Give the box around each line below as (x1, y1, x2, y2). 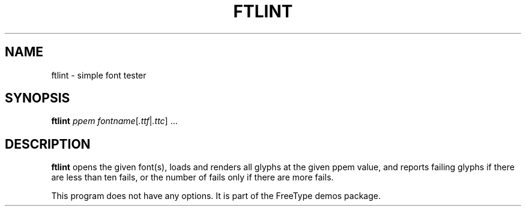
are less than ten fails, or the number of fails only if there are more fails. (51, 172, 334, 183)
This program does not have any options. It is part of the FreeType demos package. (51, 191, 381, 201)
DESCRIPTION (5, 136, 91, 152)
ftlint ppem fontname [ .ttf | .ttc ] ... (51, 116, 178, 126)
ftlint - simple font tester (51, 70, 147, 80)
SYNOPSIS (5, 91, 70, 106)
